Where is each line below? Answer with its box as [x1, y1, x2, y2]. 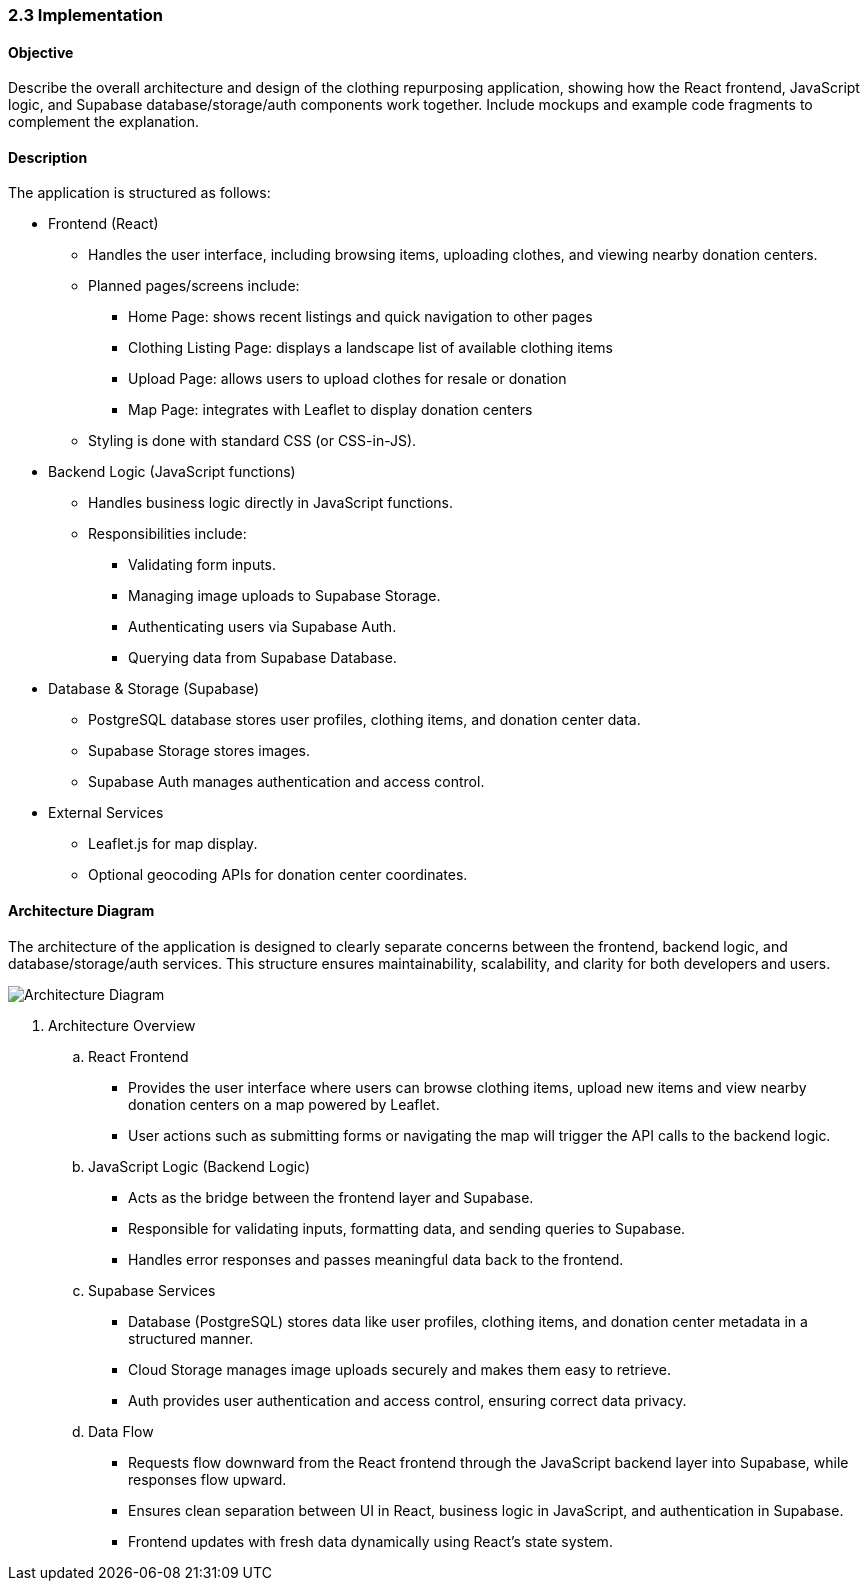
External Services [48, 804, 164, 822]
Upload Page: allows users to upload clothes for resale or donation [128, 370, 567, 388]
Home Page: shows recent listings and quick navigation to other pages [128, 308, 593, 326]
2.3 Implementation [8, 5, 163, 25]
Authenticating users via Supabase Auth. [128, 618, 397, 636]
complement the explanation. [8, 113, 200, 131]
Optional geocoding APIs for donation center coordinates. [88, 866, 468, 884]
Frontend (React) [48, 215, 159, 233]
